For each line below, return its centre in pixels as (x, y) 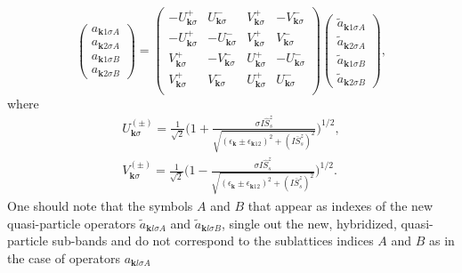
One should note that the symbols (100, 205)
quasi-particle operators (72, 223)
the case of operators (64, 257)
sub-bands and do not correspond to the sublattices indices (213, 241)
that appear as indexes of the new (340, 205)
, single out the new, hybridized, (309, 223)
